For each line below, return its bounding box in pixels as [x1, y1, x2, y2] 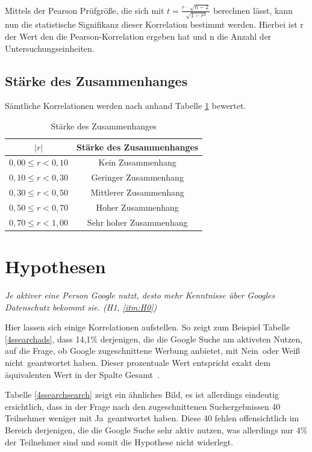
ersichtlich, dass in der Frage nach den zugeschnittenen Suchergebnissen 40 [5, 400, 281, 412]
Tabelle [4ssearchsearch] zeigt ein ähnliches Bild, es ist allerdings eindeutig [5, 388, 279, 401]
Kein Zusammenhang [98, 156, 176, 169]
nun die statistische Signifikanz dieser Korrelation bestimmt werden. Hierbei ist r [5, 18, 304, 31]
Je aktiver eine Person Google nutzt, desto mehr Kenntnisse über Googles [5, 289, 275, 302]
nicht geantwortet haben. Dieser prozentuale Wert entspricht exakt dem [5, 356, 271, 368]
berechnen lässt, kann [213, 4, 293, 16]
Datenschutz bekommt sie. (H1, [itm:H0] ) [5, 300, 157, 313]
